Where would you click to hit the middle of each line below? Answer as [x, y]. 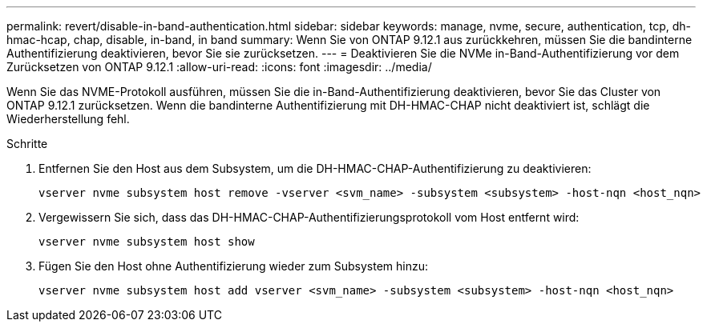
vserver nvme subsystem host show [147, 242]
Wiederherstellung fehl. [68, 119]
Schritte [27, 144]
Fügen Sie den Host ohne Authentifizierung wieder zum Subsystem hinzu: [234, 266]
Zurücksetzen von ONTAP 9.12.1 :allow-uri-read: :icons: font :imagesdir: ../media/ [219, 67]
